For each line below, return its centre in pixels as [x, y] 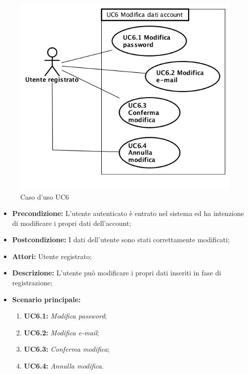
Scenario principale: [46, 299]
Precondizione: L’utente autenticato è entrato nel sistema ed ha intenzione [128, 213]
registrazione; [32, 283]
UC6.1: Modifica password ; [65, 316]
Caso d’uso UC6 [45, 196]
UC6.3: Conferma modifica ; [67, 349]
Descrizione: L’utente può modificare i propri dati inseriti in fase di [117, 273]
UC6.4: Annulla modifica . [64, 366]
